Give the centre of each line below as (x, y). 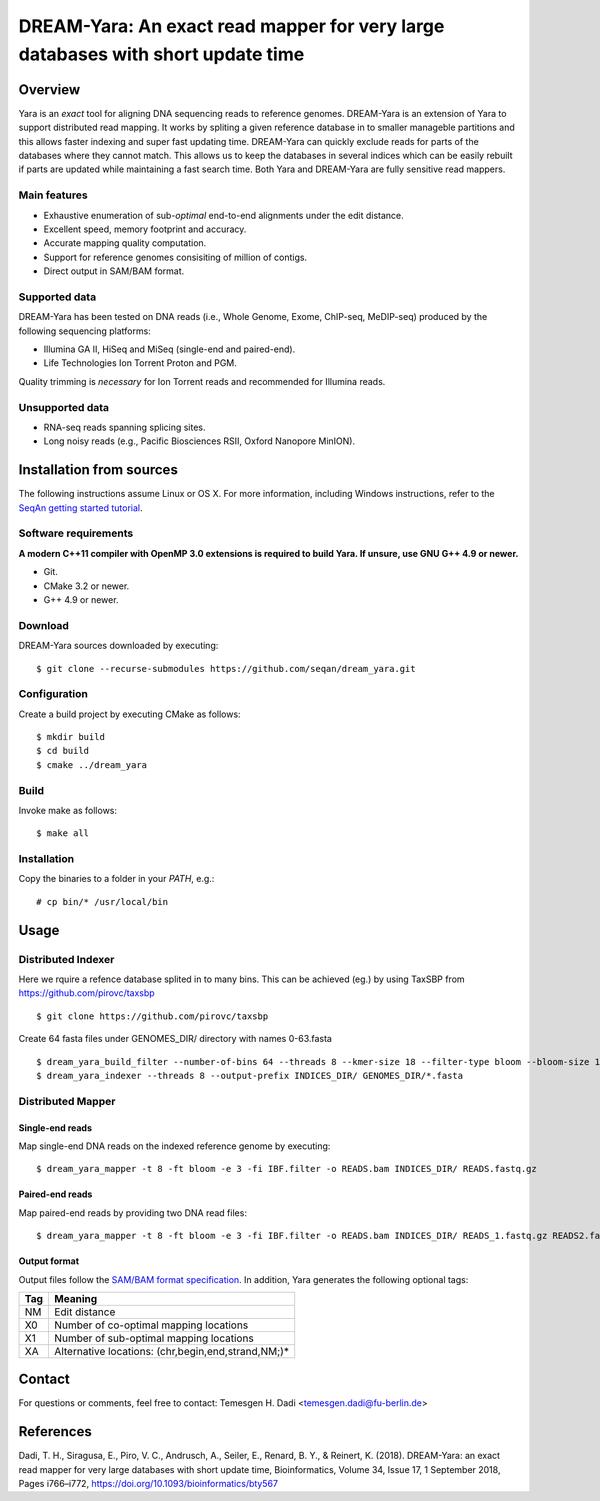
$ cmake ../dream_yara (92, 764)
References (55, 1431)
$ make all (63, 833)
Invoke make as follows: (68, 810)
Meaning (76, 1298)
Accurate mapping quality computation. (125, 243)
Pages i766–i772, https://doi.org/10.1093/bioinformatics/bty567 (148, 1484)
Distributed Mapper (67, 1101)
